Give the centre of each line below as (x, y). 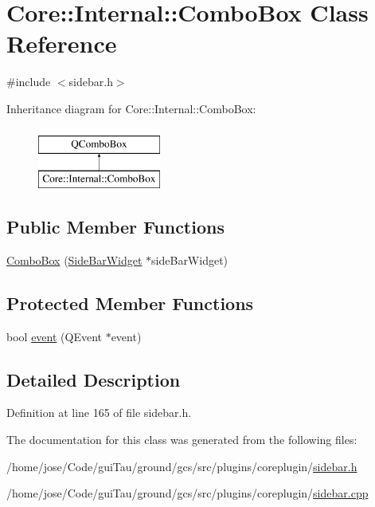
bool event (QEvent (54, 336)
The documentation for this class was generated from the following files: (182, 440)
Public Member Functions (115, 227)
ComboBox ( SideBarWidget (74, 259)
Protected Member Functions (130, 303)
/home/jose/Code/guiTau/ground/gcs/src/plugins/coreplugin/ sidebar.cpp (187, 493)
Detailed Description (94, 379)
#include (29, 82)
